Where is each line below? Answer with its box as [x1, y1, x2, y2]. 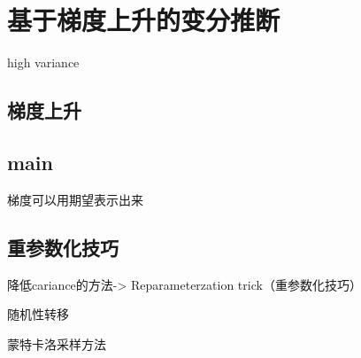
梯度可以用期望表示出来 [7, 190, 143, 208]
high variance [7, 53, 80, 72]
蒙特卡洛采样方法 [7, 334, 106, 353]
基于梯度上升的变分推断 [7, 2, 280, 38]
